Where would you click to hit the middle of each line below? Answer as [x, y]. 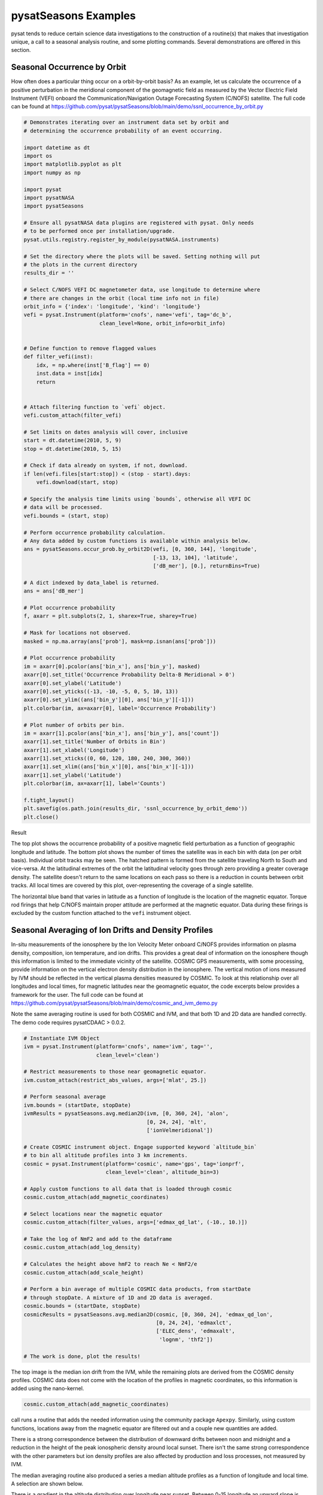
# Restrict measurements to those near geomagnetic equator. [115, 1072]
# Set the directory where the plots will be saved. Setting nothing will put [142, 256]
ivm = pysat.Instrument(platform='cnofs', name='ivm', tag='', [118, 1047]
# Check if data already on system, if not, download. [106, 466]
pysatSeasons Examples [73, 16]
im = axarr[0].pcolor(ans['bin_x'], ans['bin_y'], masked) [112, 666]
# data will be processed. [63, 507]
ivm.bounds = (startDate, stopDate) [77, 1105]
